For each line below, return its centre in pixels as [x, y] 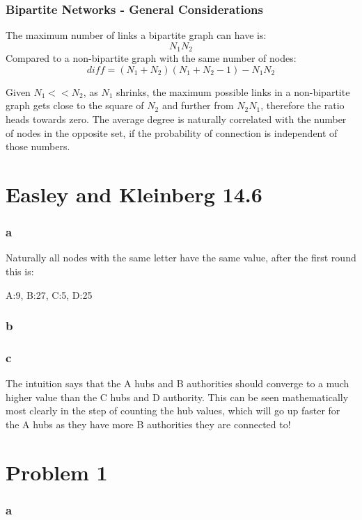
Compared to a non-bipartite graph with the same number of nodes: [151, 58]
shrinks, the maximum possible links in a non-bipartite [233, 91]
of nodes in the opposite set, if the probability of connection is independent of [172, 132]
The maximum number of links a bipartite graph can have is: [136, 35]
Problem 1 [57, 472]
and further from [198, 105]
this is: [20, 271]
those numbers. [38, 146]
